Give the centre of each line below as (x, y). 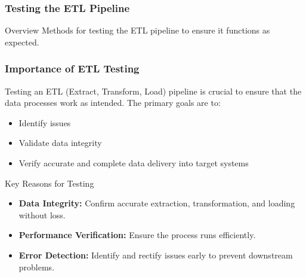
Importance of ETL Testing (72, 69)
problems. (37, 267)
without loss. (42, 214)
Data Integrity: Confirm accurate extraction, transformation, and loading (157, 203)
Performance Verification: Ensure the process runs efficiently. (137, 235)
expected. (22, 42)
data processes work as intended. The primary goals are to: (113, 103)
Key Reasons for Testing (50, 183)
